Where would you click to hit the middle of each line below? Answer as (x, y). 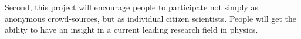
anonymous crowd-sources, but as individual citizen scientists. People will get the (151, 18)
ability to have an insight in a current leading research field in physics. (131, 30)
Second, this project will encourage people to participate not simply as (132, 7)
